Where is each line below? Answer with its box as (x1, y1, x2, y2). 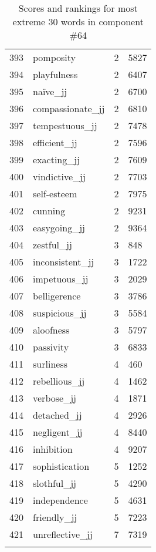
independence (33, 493, 88, 507)
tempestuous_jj (33, 119, 97, 132)
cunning (33, 204, 66, 217)
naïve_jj (33, 85, 67, 98)
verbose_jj (33, 391, 76, 405)
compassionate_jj (33, 102, 105, 115)
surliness (33, 357, 67, 371)
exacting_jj (33, 153, 80, 166)
